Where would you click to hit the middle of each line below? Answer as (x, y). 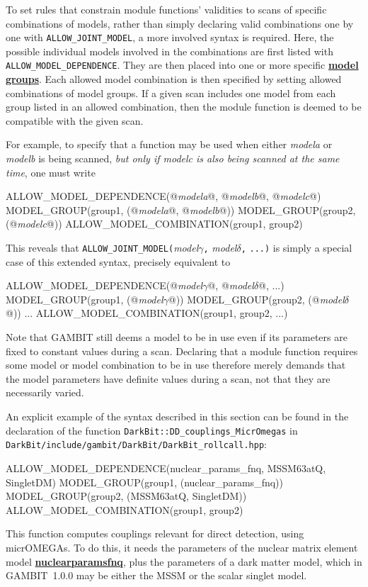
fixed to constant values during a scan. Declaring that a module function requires (182, 351)
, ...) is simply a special (297, 248)
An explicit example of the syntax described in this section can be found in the (177, 417)
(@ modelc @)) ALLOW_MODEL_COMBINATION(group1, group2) (154, 224)
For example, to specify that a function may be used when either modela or (169, 144)
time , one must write (51, 172)
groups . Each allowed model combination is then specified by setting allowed (174, 79)
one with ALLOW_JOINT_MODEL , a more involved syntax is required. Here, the (170, 37)
